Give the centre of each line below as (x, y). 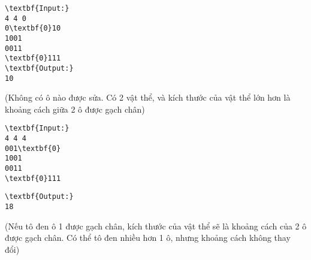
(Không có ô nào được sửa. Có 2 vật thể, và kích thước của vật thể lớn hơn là (148, 97)
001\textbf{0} (33, 148)
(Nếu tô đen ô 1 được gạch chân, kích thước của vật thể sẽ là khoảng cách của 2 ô (156, 226)
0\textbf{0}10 (33, 28)
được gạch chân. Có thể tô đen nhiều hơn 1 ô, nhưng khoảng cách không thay (148, 238)
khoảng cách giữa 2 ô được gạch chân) (75, 109)
